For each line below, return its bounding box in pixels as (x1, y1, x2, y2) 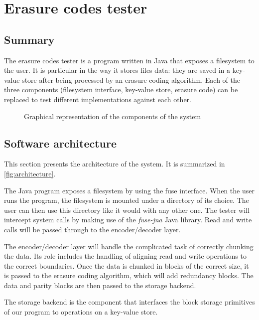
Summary (4, 31, 55, 47)
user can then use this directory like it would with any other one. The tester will (4, 204, 250, 215)
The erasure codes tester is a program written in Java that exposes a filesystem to (4, 55, 255, 65)
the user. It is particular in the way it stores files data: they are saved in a (4, 65, 231, 75)
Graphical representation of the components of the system (24, 111, 201, 121)
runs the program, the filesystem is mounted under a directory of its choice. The (4, 195, 249, 205)
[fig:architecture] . (4, 168, 56, 178)
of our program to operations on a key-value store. (4, 307, 158, 317)
